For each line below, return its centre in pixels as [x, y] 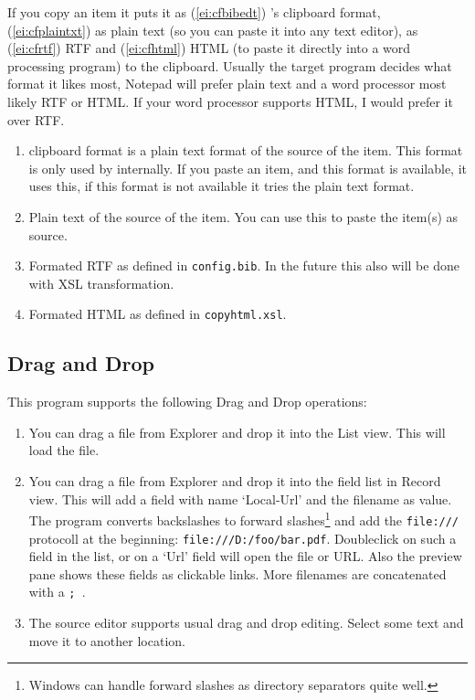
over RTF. [36, 119]
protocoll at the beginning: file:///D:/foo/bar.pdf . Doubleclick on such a [243, 538]
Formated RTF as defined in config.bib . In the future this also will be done [244, 265]
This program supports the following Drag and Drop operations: [187, 402]
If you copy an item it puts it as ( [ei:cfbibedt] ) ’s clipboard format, [194, 12]
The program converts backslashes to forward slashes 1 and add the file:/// [244, 519]
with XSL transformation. [101, 283]
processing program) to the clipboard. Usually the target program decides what [230, 65]
